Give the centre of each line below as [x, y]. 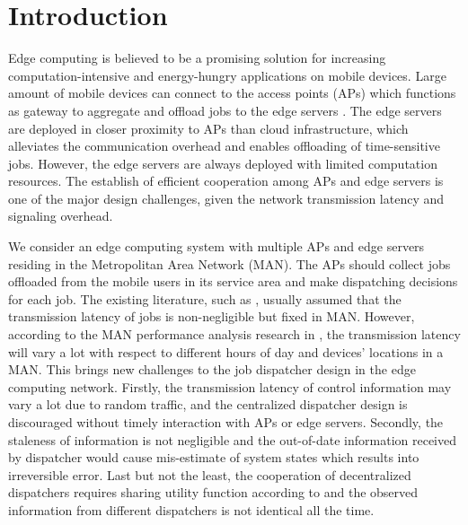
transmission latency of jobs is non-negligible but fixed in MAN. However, [212, 316]
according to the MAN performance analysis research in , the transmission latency [234, 334]
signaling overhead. [61, 216]
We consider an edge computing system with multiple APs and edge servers [216, 246]
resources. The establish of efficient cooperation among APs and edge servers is [226, 181]
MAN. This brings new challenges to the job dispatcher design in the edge [212, 369]
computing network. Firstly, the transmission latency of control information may [230, 386]
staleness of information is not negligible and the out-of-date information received [232, 439]
